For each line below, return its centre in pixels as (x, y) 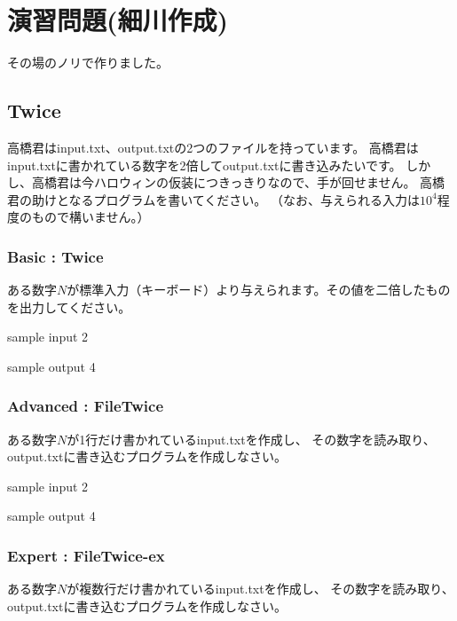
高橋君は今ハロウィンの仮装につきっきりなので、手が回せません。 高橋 (238, 182)
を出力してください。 (69, 307)
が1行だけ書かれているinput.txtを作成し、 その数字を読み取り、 (251, 439)
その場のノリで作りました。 (88, 63)
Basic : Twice (55, 256)
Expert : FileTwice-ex (86, 555)
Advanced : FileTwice (86, 406)
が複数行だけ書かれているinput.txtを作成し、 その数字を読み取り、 (260, 589)
